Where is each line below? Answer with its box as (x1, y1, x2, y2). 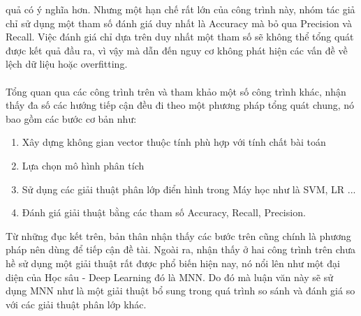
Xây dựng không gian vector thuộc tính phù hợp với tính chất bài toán (22, 135, 326, 149)
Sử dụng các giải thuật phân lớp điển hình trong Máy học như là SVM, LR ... (22, 181, 356, 196)
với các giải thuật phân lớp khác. (6, 296, 147, 311)
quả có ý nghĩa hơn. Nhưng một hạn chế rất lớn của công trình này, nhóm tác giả (6, 2, 355, 16)
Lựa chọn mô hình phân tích (22, 158, 145, 172)
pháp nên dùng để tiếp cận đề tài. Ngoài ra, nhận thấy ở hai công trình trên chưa (6, 242, 356, 257)
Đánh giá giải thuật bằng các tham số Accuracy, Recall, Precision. (22, 205, 306, 220)
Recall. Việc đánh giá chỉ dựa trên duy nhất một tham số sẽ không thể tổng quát (6, 29, 354, 44)
